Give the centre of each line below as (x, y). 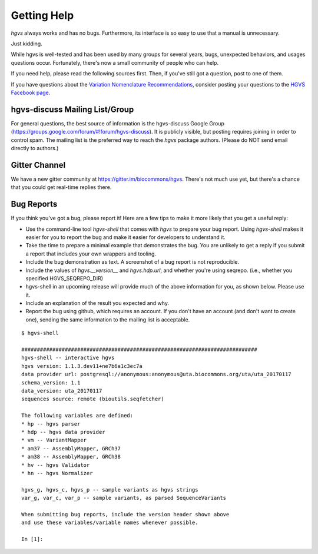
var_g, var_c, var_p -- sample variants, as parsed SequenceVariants (124, 498)
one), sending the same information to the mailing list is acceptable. (108, 319)
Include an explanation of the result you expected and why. (97, 303)
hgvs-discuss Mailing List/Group (72, 109)
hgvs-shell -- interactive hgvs (68, 358)
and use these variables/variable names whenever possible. (110, 523)
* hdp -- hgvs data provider (63, 432)
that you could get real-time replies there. (61, 187)
